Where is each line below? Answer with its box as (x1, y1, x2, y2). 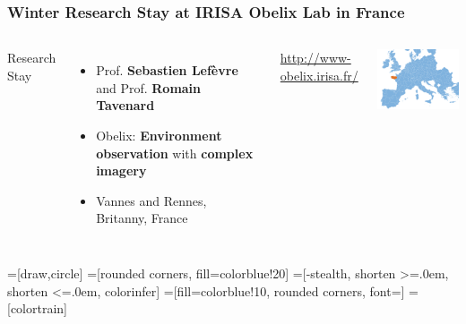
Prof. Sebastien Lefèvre (96, 61, 238, 80)
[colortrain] (7, 299, 67, 318)
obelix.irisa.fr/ (280, 65, 358, 84)
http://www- (280, 48, 351, 67)
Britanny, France (96, 209, 188, 227)
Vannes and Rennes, (96, 191, 207, 209)
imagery (96, 161, 147, 180)
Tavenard (96, 96, 155, 115)
